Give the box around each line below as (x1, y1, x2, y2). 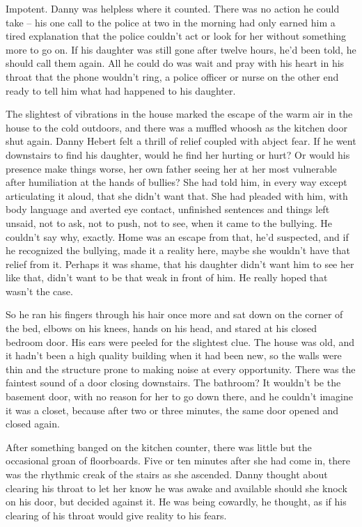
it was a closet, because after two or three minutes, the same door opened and (6, 402, 339, 417)
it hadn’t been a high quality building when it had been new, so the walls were (6, 348, 342, 363)
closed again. (6, 416, 60, 431)
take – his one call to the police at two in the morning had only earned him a (6, 15, 336, 29)
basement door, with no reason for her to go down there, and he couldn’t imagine (6, 389, 353, 404)
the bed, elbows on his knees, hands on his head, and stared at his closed (6, 321, 317, 336)
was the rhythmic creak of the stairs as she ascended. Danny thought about (6, 467, 328, 481)
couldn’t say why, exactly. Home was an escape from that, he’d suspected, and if (6, 229, 349, 244)
